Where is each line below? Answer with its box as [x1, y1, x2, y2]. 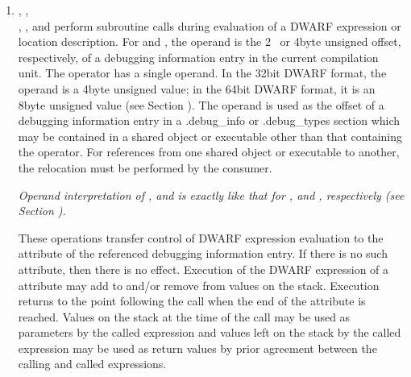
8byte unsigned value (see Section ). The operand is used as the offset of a [18, 96, 384, 113]
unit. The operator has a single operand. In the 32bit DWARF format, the [18, 64, 387, 81]
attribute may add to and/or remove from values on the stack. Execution [18, 276, 380, 293]
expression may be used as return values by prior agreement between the [18, 339, 377, 356]
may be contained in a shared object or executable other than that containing [18, 127, 403, 144]
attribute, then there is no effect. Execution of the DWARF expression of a [18, 260, 389, 277]
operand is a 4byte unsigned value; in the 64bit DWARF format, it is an [18, 80, 376, 97]
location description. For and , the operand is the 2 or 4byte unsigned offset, [18, 33, 401, 50]
